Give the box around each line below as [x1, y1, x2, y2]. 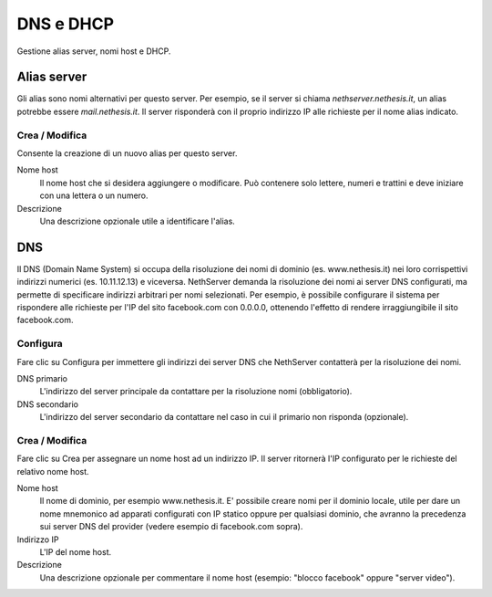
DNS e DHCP [16, 14, 114, 34]
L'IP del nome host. [39, 546, 112, 557]
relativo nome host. [16, 466, 90, 477]
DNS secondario [16, 398, 79, 410]
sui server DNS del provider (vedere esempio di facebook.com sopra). [39, 521, 303, 532]
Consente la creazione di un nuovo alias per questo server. [16, 147, 238, 159]
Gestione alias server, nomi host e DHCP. [16, 46, 171, 57]
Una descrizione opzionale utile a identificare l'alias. [39, 215, 236, 226]
